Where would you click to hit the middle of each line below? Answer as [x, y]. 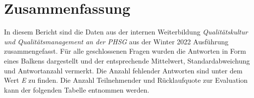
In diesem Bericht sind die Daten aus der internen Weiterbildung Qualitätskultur [126, 32]
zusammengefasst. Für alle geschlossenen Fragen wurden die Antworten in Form [125, 51]
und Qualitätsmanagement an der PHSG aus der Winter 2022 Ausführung [116, 41]
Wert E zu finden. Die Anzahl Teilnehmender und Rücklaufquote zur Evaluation [126, 80]
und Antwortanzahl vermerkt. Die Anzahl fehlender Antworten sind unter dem [123, 70]
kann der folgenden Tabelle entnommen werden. [77, 89]
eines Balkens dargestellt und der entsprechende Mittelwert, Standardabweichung [127, 60]
